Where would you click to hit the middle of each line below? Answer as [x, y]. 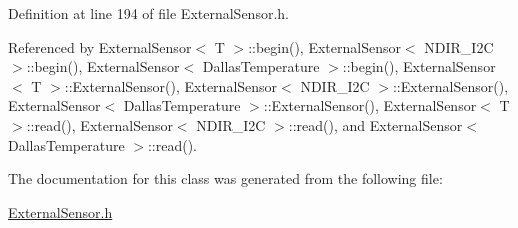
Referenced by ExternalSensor [100, 46]
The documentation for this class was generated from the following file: [225, 178]
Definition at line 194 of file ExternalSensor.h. [148, 13]
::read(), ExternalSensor [99, 124]
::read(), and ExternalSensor [375, 124]
